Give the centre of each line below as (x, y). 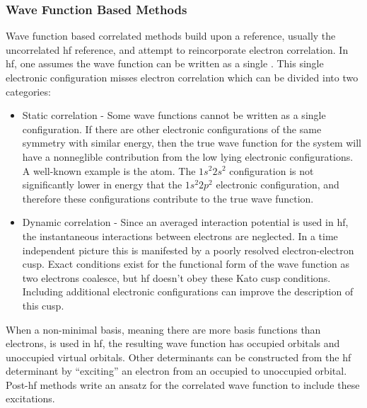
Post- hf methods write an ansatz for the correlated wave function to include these (183, 384)
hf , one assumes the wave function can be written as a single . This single (165, 63)
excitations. (30, 398)
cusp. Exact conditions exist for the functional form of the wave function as (186, 264)
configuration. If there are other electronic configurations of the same (172, 129)
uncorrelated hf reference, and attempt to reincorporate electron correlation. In (177, 49)
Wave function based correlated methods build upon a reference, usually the (171, 36)
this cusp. (43, 305)
